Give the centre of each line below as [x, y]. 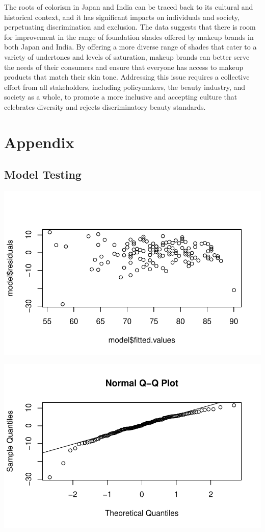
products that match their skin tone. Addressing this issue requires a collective [127, 77]
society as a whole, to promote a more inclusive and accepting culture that [121, 97]
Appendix [39, 142]
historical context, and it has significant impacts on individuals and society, [122, 17]
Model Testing [43, 174]
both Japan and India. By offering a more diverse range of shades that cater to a [130, 47]
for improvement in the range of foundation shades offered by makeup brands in [129, 37]
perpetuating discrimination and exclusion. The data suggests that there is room [130, 27]
